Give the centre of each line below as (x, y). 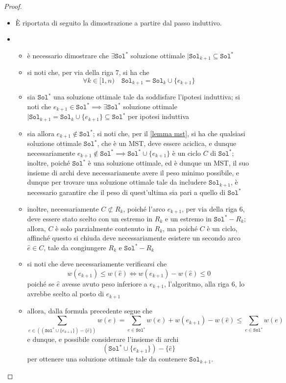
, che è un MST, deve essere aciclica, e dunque (167, 143)
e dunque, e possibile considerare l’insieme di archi (103, 339)
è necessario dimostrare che (68, 55)
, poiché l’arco (144, 208)
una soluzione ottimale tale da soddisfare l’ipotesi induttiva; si (147, 97)
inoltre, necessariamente (63, 208)
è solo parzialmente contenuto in (104, 228)
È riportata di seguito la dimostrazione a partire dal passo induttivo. (119, 22)
